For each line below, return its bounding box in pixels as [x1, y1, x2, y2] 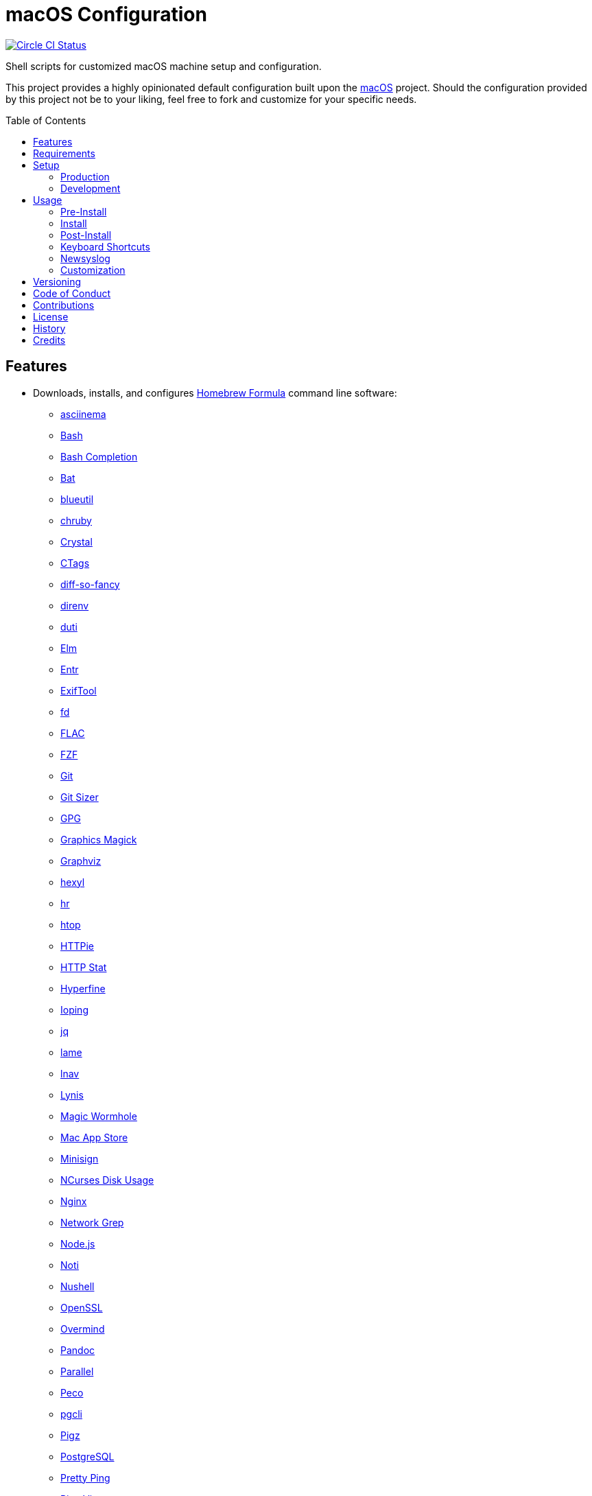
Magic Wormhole [60, 1110, 137, 1122]
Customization [60, 264, 126, 276]
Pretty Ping [60, 1471, 110, 1484]
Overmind [60, 1322, 105, 1335]
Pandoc [60, 1344, 95, 1356]
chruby [60, 514, 92, 526]
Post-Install [60, 229, 112, 241]
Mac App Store [60, 1131, 128, 1143]
